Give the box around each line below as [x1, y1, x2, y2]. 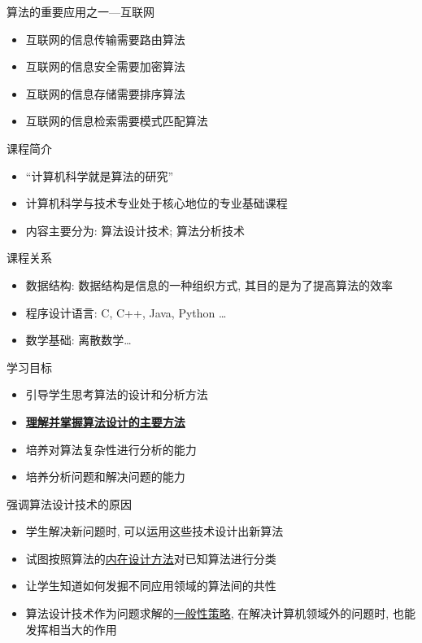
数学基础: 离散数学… [25, 331, 132, 348]
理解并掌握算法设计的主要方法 [25, 413, 185, 430]
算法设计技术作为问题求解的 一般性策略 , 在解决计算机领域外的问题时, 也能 [25, 605, 415, 622]
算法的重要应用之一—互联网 [7, 3, 154, 20]
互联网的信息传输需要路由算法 [25, 30, 185, 47]
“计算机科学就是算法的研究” [25, 167, 174, 184]
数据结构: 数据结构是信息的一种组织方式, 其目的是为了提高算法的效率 [25, 276, 393, 293]
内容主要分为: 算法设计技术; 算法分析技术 [25, 221, 245, 238]
